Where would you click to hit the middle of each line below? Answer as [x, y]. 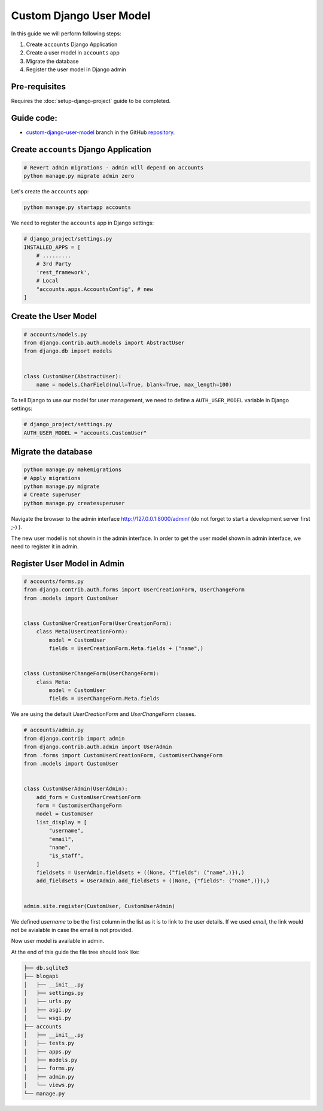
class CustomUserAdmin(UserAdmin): [76, 789]
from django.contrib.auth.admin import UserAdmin [98, 747]
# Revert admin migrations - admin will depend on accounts [114, 167]
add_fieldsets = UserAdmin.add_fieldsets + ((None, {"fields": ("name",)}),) [153, 881]
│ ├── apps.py [48, 1051]
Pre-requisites [38, 86]
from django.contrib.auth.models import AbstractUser [104, 342]
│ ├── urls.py [48, 1001]
